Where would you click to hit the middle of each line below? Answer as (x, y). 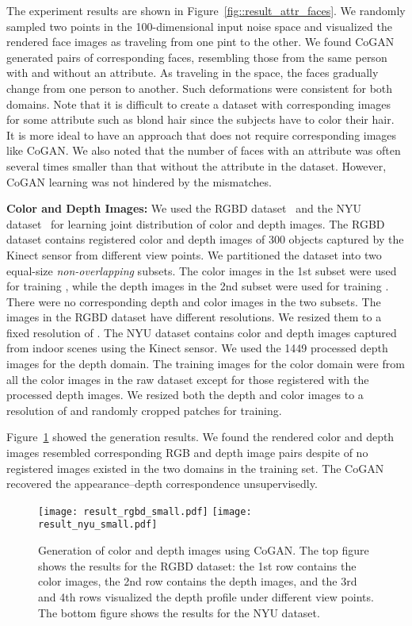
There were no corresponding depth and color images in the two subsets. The (194, 301)
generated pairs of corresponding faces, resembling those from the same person (197, 57)
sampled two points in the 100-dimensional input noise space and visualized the (199, 26)
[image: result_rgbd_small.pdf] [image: (145, 511)
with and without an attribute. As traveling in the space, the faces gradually (193, 73)
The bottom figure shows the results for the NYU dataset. (179, 612)
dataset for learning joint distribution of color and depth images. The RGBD (196, 223)
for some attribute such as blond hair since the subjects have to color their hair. (200, 119)
